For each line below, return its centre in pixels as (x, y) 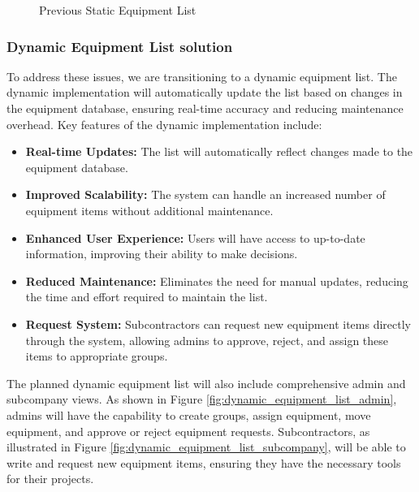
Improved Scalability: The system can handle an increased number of (205, 194)
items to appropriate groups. (97, 356)
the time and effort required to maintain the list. (147, 297)
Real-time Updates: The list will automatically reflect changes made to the (219, 151)
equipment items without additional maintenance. (149, 210)
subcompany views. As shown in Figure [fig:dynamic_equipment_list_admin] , (202, 399)
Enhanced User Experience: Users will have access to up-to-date (195, 237)
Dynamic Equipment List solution (120, 46)
